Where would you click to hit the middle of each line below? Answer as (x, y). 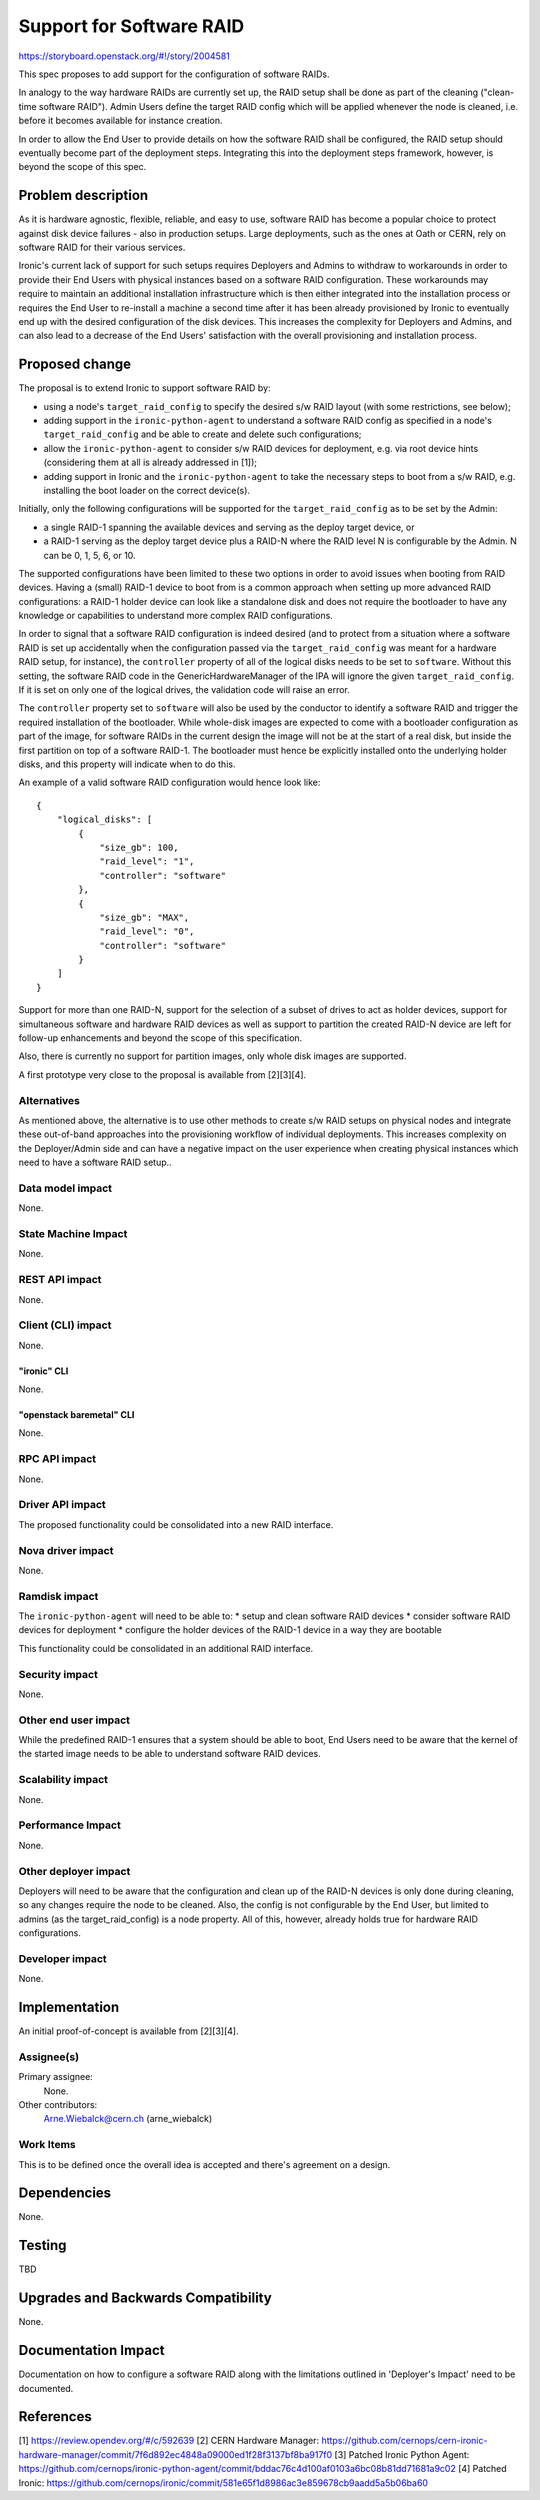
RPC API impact (57, 1459)
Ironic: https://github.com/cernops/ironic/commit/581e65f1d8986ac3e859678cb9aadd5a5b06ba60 (223, 2482)
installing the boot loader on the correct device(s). (146, 490)
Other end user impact (74, 1720)
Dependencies (65, 2193)
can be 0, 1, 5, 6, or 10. (89, 555)
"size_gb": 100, (139, 847)
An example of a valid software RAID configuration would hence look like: (169, 782)
